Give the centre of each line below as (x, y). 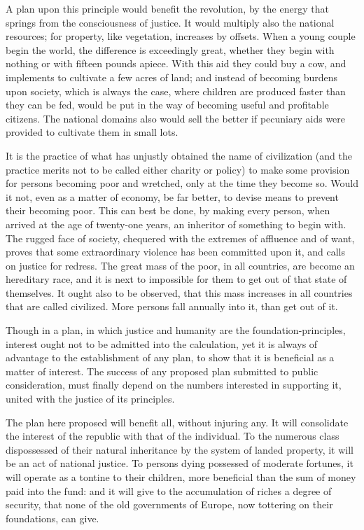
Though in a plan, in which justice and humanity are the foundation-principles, (176, 330)
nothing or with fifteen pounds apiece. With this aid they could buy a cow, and (176, 63)
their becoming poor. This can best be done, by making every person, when (168, 210)
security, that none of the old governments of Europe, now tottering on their (169, 504)
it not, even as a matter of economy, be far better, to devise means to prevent (172, 196)
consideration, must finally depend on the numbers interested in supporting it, (174, 385)
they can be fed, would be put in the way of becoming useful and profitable (167, 105)
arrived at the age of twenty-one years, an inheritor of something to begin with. (176, 224)
